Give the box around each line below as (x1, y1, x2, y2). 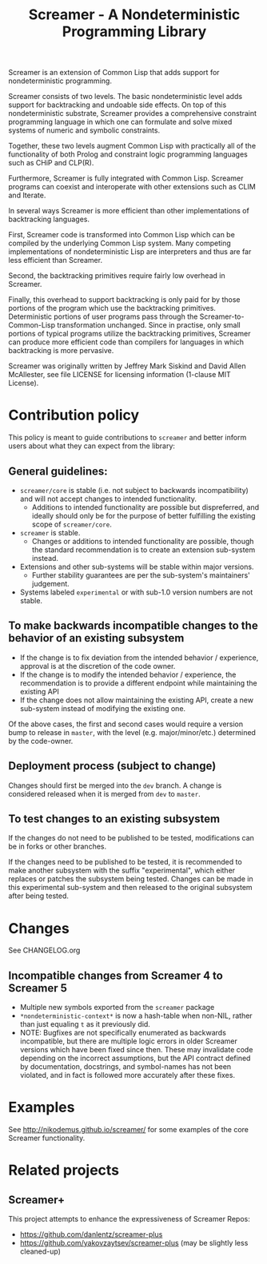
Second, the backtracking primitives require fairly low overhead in (8, 271, 225, 280)
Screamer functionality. (8, 1133, 86, 1143)
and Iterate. (8, 190, 46, 201)
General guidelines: (8, 464, 108, 478)
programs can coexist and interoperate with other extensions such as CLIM (8, 182, 256, 192)
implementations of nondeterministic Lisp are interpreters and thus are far (8, 247, 252, 256)
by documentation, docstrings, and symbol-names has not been (19, 1062, 232, 1071)
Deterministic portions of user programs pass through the (8, 312, 198, 321)
